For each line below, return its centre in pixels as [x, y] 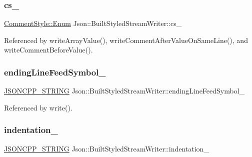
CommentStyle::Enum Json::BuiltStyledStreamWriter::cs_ [93, 23]
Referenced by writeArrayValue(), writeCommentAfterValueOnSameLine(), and [126, 40]
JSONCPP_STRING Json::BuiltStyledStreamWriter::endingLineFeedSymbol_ [124, 91]
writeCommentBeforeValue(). [48, 50]
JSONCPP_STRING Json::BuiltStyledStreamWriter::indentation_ [106, 148]
